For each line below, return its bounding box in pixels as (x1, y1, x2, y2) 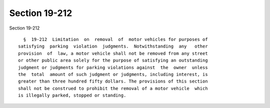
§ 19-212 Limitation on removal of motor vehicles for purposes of (23, 36, 208, 42)
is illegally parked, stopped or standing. (18, 92, 126, 98)
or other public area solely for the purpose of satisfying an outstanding (18, 57, 208, 63)
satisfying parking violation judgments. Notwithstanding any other (18, 43, 208, 49)
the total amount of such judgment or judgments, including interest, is (18, 71, 208, 77)
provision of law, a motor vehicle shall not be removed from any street (18, 50, 208, 56)
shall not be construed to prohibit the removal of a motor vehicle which (18, 85, 208, 91)
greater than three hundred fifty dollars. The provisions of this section (18, 78, 208, 84)
